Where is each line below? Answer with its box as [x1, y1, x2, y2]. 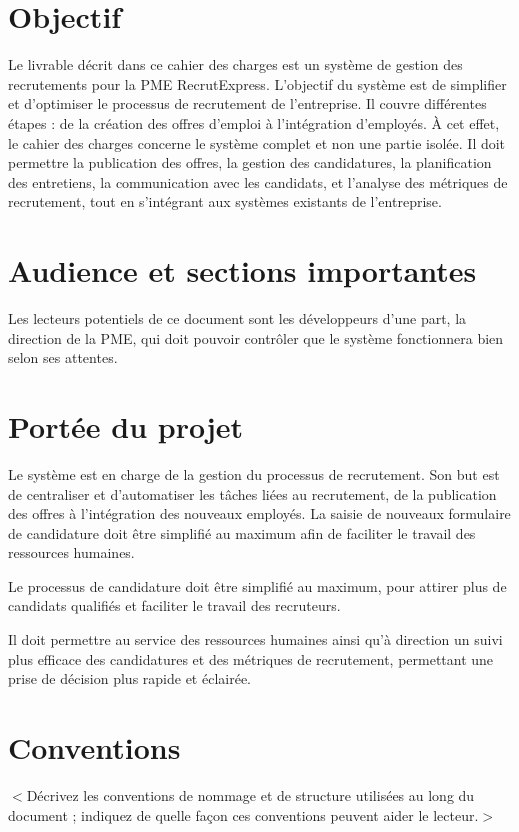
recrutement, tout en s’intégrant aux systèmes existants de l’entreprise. [8, 191, 442, 212]
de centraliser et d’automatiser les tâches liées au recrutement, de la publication [8, 483, 497, 504]
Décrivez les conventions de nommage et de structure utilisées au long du [26, 784, 475, 805]
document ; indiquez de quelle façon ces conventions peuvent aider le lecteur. [8, 804, 479, 825]
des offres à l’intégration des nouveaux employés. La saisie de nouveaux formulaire [8, 503, 511, 524]
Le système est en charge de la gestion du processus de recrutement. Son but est [8, 463, 500, 484]
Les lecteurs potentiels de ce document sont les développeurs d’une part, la [8, 308, 467, 328]
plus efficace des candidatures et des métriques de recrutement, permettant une [8, 648, 494, 669]
